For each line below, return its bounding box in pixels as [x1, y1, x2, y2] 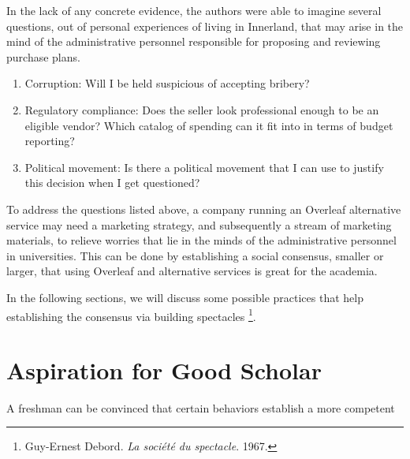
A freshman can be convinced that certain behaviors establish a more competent [6, 399, 395, 416]
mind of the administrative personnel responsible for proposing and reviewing [6, 33, 381, 50]
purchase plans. [6, 48, 80, 65]
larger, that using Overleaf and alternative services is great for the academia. [6, 263, 378, 279]
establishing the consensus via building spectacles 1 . [6, 305, 256, 324]
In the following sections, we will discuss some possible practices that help [6, 289, 363, 305]
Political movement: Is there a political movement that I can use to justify [24, 159, 384, 175]
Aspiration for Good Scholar [6, 353, 322, 386]
